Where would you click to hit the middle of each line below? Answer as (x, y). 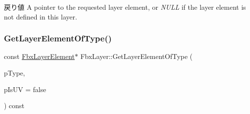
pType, (15, 73)
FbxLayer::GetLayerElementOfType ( (136, 56)
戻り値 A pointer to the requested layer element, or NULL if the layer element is (125, 7)
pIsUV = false (25, 89)
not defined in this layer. (41, 16)
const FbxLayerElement (39, 56)
